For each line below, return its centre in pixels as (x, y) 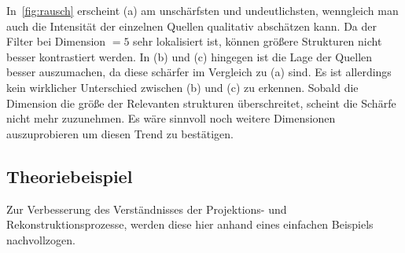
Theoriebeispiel (70, 176)
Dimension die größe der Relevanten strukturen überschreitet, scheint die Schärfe (201, 103)
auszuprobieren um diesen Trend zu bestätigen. (120, 133)
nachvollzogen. (41, 239)
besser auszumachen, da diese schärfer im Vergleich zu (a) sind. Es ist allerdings (199, 72)
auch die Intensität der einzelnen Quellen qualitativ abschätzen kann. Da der (192, 26)
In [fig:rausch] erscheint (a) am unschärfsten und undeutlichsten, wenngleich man (202, 10)
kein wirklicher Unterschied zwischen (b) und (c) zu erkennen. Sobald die (182, 87)
